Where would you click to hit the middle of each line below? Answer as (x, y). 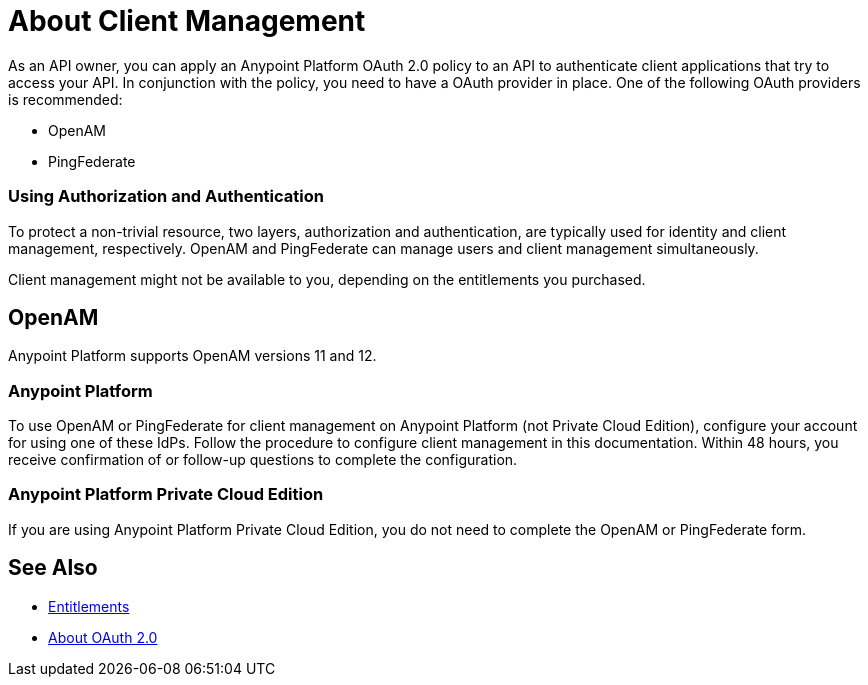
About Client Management (187, 21)
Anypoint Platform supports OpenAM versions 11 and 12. (192, 356)
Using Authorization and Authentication (166, 196)
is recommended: (65, 99)
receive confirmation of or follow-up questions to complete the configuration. (263, 460)
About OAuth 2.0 (103, 637)
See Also (53, 568)
